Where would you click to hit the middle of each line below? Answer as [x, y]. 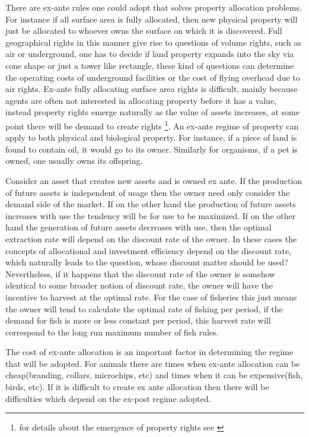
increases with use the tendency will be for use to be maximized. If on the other [151, 215]
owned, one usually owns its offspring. [74, 161]
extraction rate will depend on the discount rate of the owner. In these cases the [151, 238]
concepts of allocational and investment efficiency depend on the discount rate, [149, 250]
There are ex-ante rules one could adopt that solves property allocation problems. [154, 7]
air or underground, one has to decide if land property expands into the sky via [150, 54]
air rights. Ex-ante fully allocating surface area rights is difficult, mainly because [152, 89]
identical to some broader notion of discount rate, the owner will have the [139, 285]
